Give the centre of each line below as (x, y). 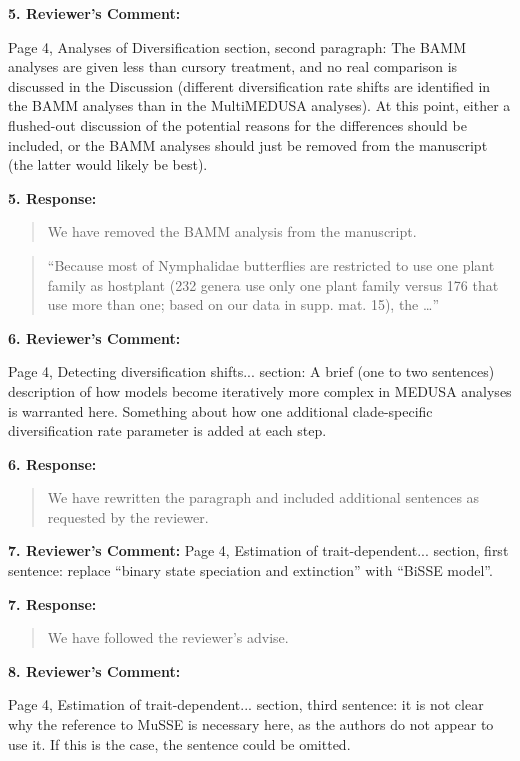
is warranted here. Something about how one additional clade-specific (220, 410)
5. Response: (52, 197)
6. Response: (52, 463)
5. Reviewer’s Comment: (94, 13)
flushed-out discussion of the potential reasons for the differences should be (237, 124)
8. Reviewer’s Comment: (94, 670)
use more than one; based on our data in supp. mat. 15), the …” (243, 304)
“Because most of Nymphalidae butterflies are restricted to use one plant (271, 264)
